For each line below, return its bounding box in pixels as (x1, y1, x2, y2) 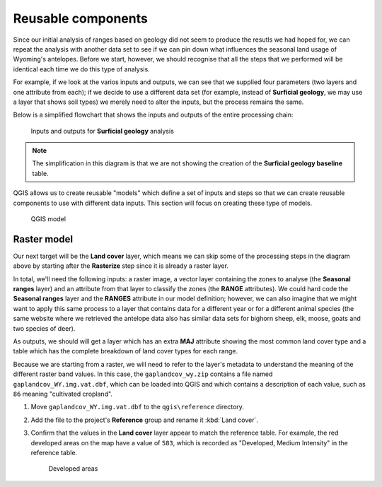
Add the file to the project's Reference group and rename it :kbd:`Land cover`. (30, 416, 258, 424)
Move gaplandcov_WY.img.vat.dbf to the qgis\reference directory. (30, 403, 244, 411)
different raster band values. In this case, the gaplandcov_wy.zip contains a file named (13, 370, 273, 378)
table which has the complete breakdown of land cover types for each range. (13, 347, 238, 356)
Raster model (13, 233, 74, 245)
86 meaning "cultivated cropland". (13, 389, 113, 398)
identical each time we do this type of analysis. (13, 64, 150, 74)
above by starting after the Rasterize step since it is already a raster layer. (13, 262, 229, 270)
